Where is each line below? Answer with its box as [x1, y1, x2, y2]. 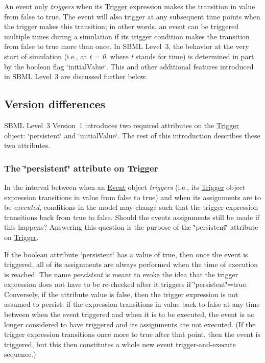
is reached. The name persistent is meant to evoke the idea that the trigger [4, 269, 238, 279]
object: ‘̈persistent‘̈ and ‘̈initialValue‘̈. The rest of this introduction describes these [4, 130, 260, 140]
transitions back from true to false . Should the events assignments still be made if [4, 211, 260, 222]
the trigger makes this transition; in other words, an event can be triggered [4, 21, 239, 32]
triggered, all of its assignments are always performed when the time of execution [4, 259, 258, 270]
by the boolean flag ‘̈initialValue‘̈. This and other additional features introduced [4, 61, 254, 71]
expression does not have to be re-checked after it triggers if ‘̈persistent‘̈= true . [4, 279, 248, 289]
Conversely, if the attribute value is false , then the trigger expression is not [4, 288, 238, 299]
